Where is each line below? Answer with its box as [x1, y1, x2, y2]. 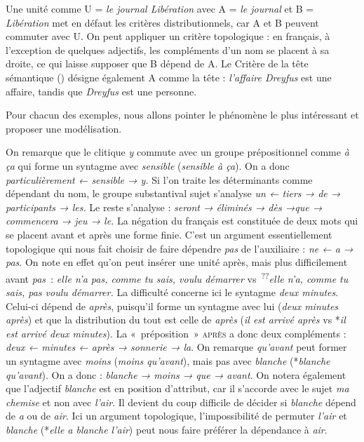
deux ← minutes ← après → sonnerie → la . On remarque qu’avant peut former [6, 340, 347, 354]
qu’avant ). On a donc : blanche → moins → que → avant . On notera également [6, 367, 346, 382]
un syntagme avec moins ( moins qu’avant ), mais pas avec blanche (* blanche [6, 353, 330, 368]
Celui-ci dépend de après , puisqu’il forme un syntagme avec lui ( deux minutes [6, 298, 339, 313]
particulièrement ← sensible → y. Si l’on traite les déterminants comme [6, 172, 313, 187]
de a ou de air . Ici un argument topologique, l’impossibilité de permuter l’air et [6, 408, 347, 423]
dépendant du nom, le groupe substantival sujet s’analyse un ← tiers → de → [6, 186, 341, 201]
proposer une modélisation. [6, 121, 122, 135]
